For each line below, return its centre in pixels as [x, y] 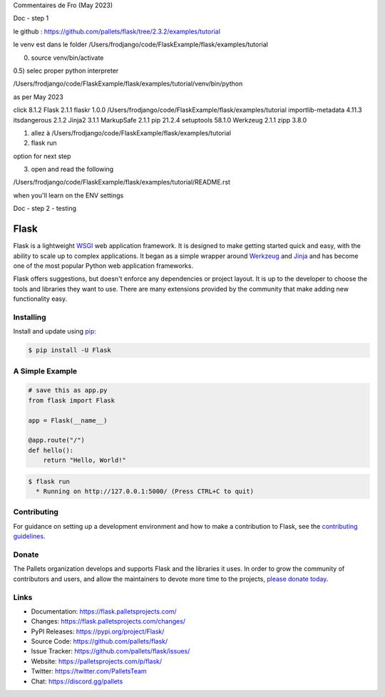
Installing [30, 317]
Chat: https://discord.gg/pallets [77, 681]
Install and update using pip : [55, 331]
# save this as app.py [68, 391]
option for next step [42, 156]
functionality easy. [40, 299]
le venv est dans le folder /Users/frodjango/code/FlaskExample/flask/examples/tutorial [141, 45]
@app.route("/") [57, 440]
